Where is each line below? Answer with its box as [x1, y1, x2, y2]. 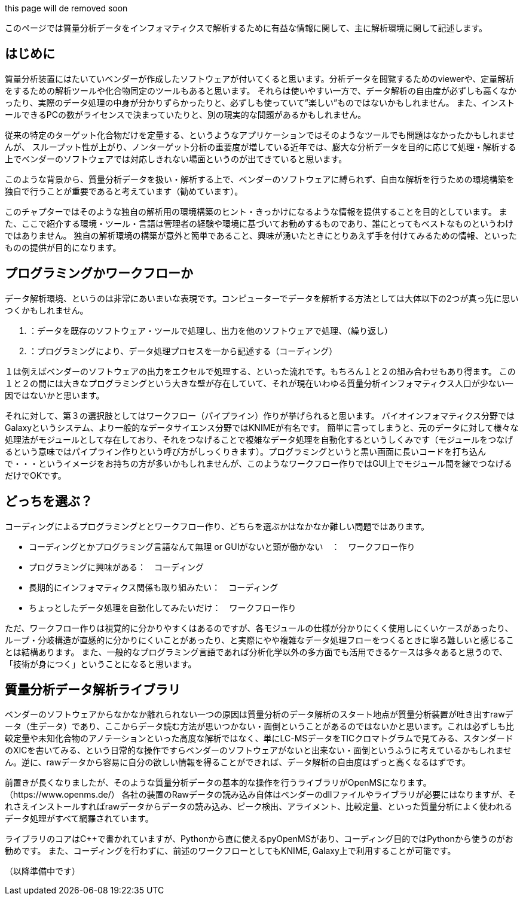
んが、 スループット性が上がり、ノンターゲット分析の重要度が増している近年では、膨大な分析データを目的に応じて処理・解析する [5, 141, 516, 152]
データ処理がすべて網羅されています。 [5, 813, 154, 824]
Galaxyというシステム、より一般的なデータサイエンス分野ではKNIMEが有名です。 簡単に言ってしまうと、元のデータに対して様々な [5, 422, 519, 433]
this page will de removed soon [5, 3, 128, 13]
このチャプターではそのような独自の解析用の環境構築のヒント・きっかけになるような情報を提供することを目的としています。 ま [5, 206, 507, 217]
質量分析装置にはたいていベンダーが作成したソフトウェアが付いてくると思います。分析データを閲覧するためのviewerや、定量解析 [5, 73, 515, 84]
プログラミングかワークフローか [5, 266, 193, 281]
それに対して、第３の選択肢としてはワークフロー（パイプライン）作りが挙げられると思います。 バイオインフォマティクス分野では [5, 410, 515, 421]
